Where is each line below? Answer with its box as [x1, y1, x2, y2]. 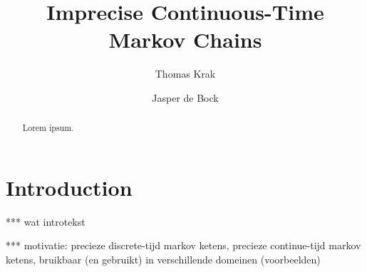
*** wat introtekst [6, 214, 86, 229]
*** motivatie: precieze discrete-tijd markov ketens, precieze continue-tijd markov [6, 238, 361, 253]
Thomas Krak [155, 66, 216, 81]
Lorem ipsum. [22, 122, 74, 134]
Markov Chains [108, 25, 262, 54]
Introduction [6, 172, 133, 202]
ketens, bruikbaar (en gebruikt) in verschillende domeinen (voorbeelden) [6, 252, 321, 267]
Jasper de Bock [152, 90, 219, 105]
